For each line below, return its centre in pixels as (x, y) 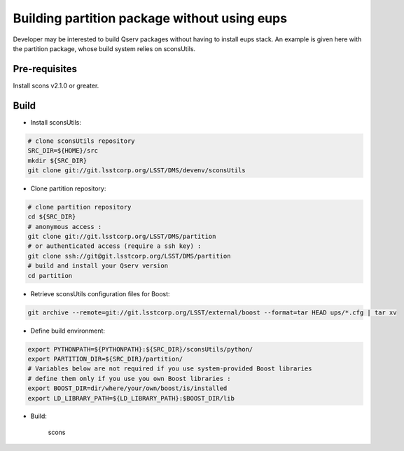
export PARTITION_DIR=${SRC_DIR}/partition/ (105, 359)
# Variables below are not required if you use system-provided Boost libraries (170, 369)
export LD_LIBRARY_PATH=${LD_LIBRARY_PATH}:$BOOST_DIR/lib (131, 398)
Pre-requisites (45, 69)
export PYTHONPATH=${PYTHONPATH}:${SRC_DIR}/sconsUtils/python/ (140, 349)
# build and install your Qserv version (98, 266)
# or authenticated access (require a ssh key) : (114, 246)
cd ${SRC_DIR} (52, 217)
